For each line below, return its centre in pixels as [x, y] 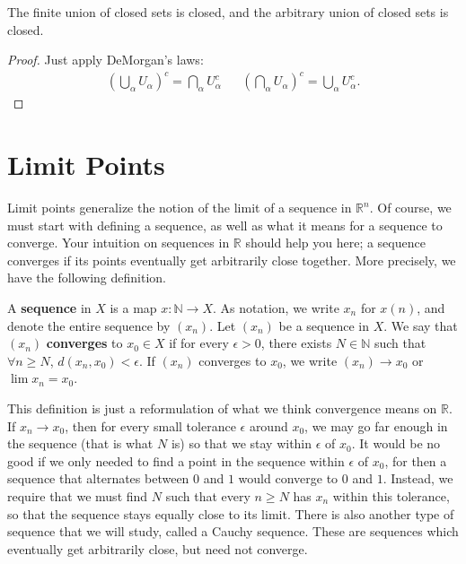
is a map [133, 308]
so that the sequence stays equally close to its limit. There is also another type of [231, 513]
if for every [199, 343]
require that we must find [78, 495]
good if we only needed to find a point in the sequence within [176, 460]
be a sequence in [324, 325]
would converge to [288, 478]
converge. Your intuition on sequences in [119, 243]
